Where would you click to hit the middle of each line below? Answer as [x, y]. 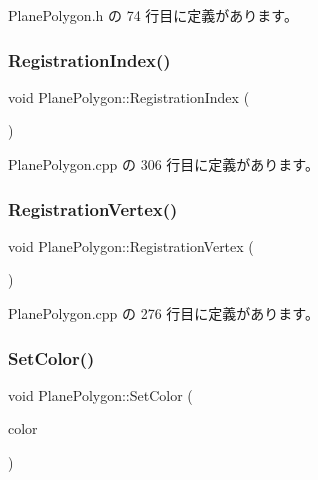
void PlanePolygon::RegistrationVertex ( [131, 245]
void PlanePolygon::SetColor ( [100, 394]
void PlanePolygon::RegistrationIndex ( [129, 96]
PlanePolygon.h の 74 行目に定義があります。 [153, 15]
